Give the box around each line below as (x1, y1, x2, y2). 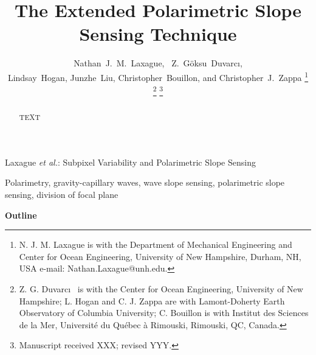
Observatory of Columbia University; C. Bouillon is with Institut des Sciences (19, 306, 309, 319)
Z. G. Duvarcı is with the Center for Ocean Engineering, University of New (19, 283, 303, 295)
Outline (5, 208, 37, 221)
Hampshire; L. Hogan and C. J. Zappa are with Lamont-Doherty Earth (19, 294, 285, 307)
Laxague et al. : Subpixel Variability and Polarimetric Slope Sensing (5, 155, 256, 168)
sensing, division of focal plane (5, 188, 118, 201)
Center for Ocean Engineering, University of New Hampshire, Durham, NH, (19, 250, 301, 262)
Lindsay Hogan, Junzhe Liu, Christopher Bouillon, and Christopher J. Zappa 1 (7, 69, 309, 83)
